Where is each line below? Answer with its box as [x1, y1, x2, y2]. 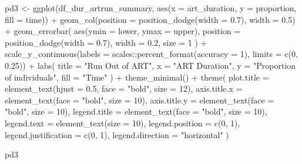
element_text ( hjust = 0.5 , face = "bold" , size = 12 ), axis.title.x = [5, 82, 243, 95]
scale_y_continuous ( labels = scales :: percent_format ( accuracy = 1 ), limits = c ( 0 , [5, 48, 298, 60]
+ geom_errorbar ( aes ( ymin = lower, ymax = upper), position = [5, 25, 241, 37]
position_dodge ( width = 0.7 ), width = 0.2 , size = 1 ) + [5, 36, 207, 48]
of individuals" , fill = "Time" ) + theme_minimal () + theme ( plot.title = [5, 71, 269, 83]
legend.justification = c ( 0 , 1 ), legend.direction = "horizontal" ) [5, 128, 229, 140]
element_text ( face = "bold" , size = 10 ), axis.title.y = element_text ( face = [5, 93, 274, 106]
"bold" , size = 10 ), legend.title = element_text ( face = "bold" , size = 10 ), [5, 105, 267, 118]
